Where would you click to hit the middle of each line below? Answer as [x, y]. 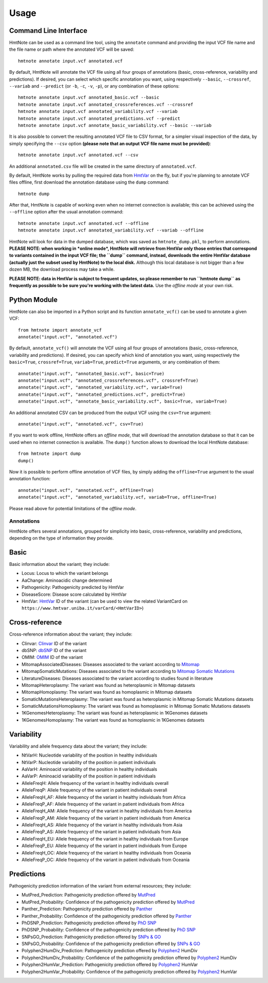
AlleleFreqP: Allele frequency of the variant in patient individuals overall [94, 790]
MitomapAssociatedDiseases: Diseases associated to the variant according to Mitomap [110, 664]
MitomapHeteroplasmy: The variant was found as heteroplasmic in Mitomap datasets [108, 685]
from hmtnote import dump [50, 454]
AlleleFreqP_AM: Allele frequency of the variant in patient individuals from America [106, 818]
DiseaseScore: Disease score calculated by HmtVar [74, 594]
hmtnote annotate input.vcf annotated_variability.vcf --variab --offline [111, 230]
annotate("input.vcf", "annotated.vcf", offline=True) [86, 490]
